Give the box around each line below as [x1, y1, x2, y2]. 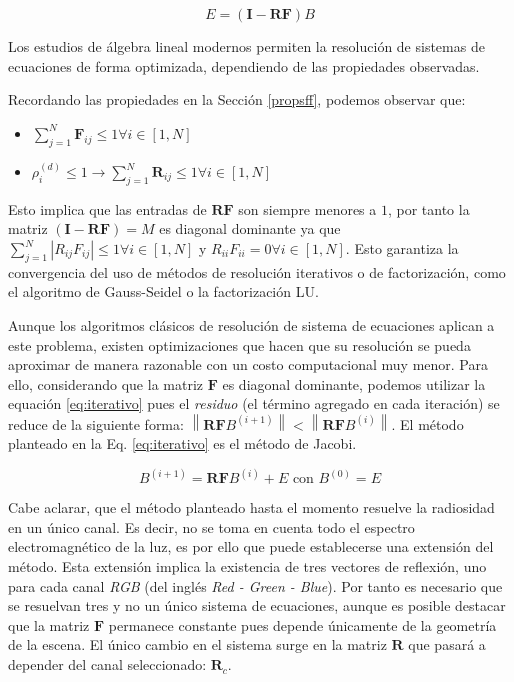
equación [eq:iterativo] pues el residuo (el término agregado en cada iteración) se [8, 393, 500, 414]
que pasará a [408, 634, 486, 655]
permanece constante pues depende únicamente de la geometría [108, 614, 497, 635]
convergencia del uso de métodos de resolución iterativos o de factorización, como [8, 261, 506, 282]
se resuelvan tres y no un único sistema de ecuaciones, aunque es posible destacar [8, 595, 506, 616]
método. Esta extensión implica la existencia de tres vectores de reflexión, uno [8, 556, 487, 577]
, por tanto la [387, 198, 470, 219]
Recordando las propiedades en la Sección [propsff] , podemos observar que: [8, 89, 466, 110]
